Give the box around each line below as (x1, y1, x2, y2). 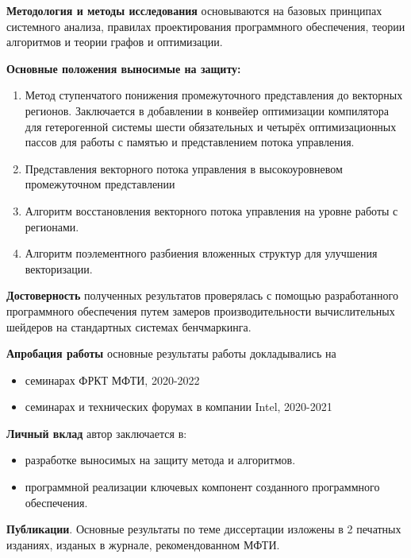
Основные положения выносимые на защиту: (6, 60, 241, 76)
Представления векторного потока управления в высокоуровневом (25, 160, 343, 176)
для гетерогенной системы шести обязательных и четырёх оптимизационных (25, 118, 397, 134)
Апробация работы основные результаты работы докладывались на (6, 345, 336, 362)
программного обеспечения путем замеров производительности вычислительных (6, 302, 395, 319)
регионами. (25, 218, 79, 234)
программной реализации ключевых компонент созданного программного (25, 479, 380, 495)
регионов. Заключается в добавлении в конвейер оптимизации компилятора (25, 102, 389, 118)
